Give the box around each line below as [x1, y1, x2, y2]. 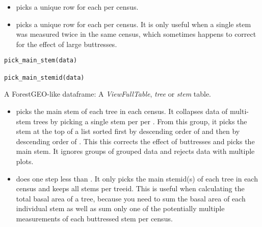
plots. [16, 155, 34, 166]
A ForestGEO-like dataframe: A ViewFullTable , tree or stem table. [4, 88, 212, 99]
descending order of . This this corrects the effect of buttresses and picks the [16, 135, 255, 146]
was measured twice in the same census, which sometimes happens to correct [16, 29, 256, 39]
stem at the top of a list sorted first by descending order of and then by [16, 126, 240, 137]
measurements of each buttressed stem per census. [16, 213, 173, 223]
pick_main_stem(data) [4, 57, 77, 64]
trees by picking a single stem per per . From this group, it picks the [33, 116, 247, 126]
